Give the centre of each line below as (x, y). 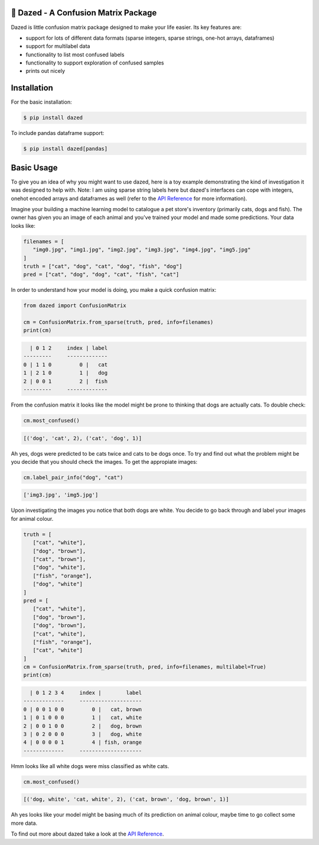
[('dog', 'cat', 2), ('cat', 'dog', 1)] (82, 438)
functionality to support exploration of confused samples (95, 63)
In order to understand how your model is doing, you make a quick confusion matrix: (114, 290)
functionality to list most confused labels (75, 54)
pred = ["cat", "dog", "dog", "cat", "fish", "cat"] (101, 275)
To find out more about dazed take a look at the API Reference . (87, 834)
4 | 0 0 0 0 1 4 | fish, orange (82, 742)
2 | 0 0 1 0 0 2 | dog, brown (82, 726)
